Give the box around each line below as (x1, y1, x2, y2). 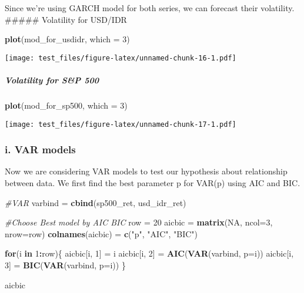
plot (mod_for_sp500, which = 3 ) (5, 99, 128, 111)
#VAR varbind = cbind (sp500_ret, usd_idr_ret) (5, 196, 186, 208)
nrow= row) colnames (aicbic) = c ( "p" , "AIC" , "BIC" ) (5, 227, 198, 240)
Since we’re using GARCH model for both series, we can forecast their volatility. (5, 2, 295, 14)
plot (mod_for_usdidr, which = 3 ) (5, 33, 130, 45)
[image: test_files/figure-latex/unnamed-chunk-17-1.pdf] (5, 120, 236, 129)
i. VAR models (5, 142, 76, 157)
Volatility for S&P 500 (5, 74, 99, 86)
